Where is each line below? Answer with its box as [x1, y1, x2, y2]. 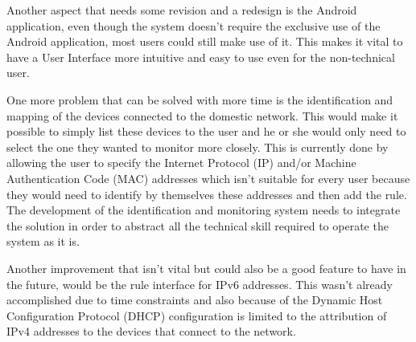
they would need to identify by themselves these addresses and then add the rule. [6, 185, 407, 202]
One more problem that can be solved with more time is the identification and [6, 91, 393, 108]
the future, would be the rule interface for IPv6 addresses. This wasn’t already [6, 275, 393, 292]
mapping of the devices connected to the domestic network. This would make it [6, 107, 398, 124]
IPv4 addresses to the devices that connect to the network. [6, 323, 296, 340]
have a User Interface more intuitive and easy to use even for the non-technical [6, 48, 395, 65]
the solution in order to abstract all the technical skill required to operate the [6, 217, 389, 234]
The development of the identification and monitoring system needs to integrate [6, 202, 401, 218]
